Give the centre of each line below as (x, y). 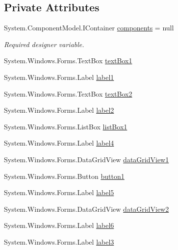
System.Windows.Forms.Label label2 (59, 110)
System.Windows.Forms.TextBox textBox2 (68, 93)
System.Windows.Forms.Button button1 (64, 176)
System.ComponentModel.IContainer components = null (89, 28)
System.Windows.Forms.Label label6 (59, 225)
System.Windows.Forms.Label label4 (59, 143)
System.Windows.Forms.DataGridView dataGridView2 (87, 209)
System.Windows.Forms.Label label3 (59, 241)
